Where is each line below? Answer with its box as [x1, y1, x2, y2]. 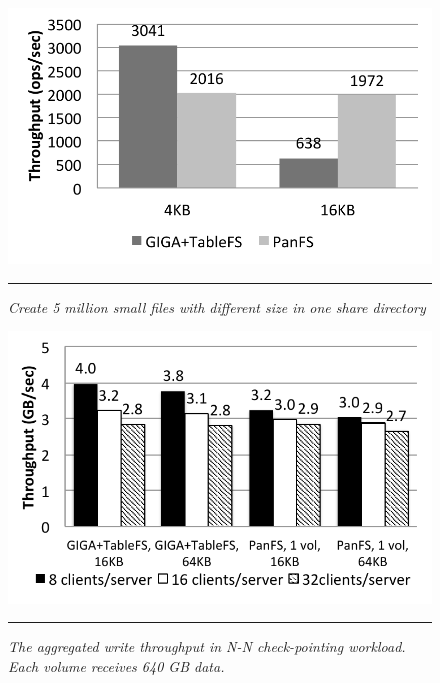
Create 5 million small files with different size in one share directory [8, 296, 426, 317]
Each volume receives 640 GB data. [8, 655, 225, 676]
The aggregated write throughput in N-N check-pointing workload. [8, 636, 406, 657]
